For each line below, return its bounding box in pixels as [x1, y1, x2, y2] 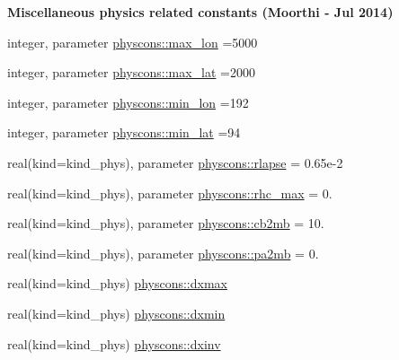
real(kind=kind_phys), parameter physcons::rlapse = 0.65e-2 [7, 153, 343, 171]
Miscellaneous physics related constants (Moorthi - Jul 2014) [7, 3, 394, 21]
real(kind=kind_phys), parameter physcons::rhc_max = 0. [7, 183, 332, 202]
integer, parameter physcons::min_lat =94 [7, 123, 241, 142]
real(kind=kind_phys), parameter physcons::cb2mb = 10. [7, 214, 324, 233]
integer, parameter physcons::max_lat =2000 [7, 63, 256, 82]
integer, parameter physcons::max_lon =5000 [7, 32, 258, 51]
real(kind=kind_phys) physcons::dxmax [7, 274, 227, 293]
